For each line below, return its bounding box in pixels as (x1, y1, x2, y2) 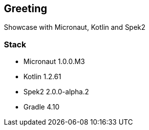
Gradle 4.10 (23, 103, 60, 111)
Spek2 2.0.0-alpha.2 (23, 87, 89, 96)
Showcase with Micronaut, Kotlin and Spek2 (4, 23, 146, 32)
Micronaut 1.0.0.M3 (23, 57, 85, 66)
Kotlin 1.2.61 (23, 72, 62, 81)
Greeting (4, 2, 47, 15)
